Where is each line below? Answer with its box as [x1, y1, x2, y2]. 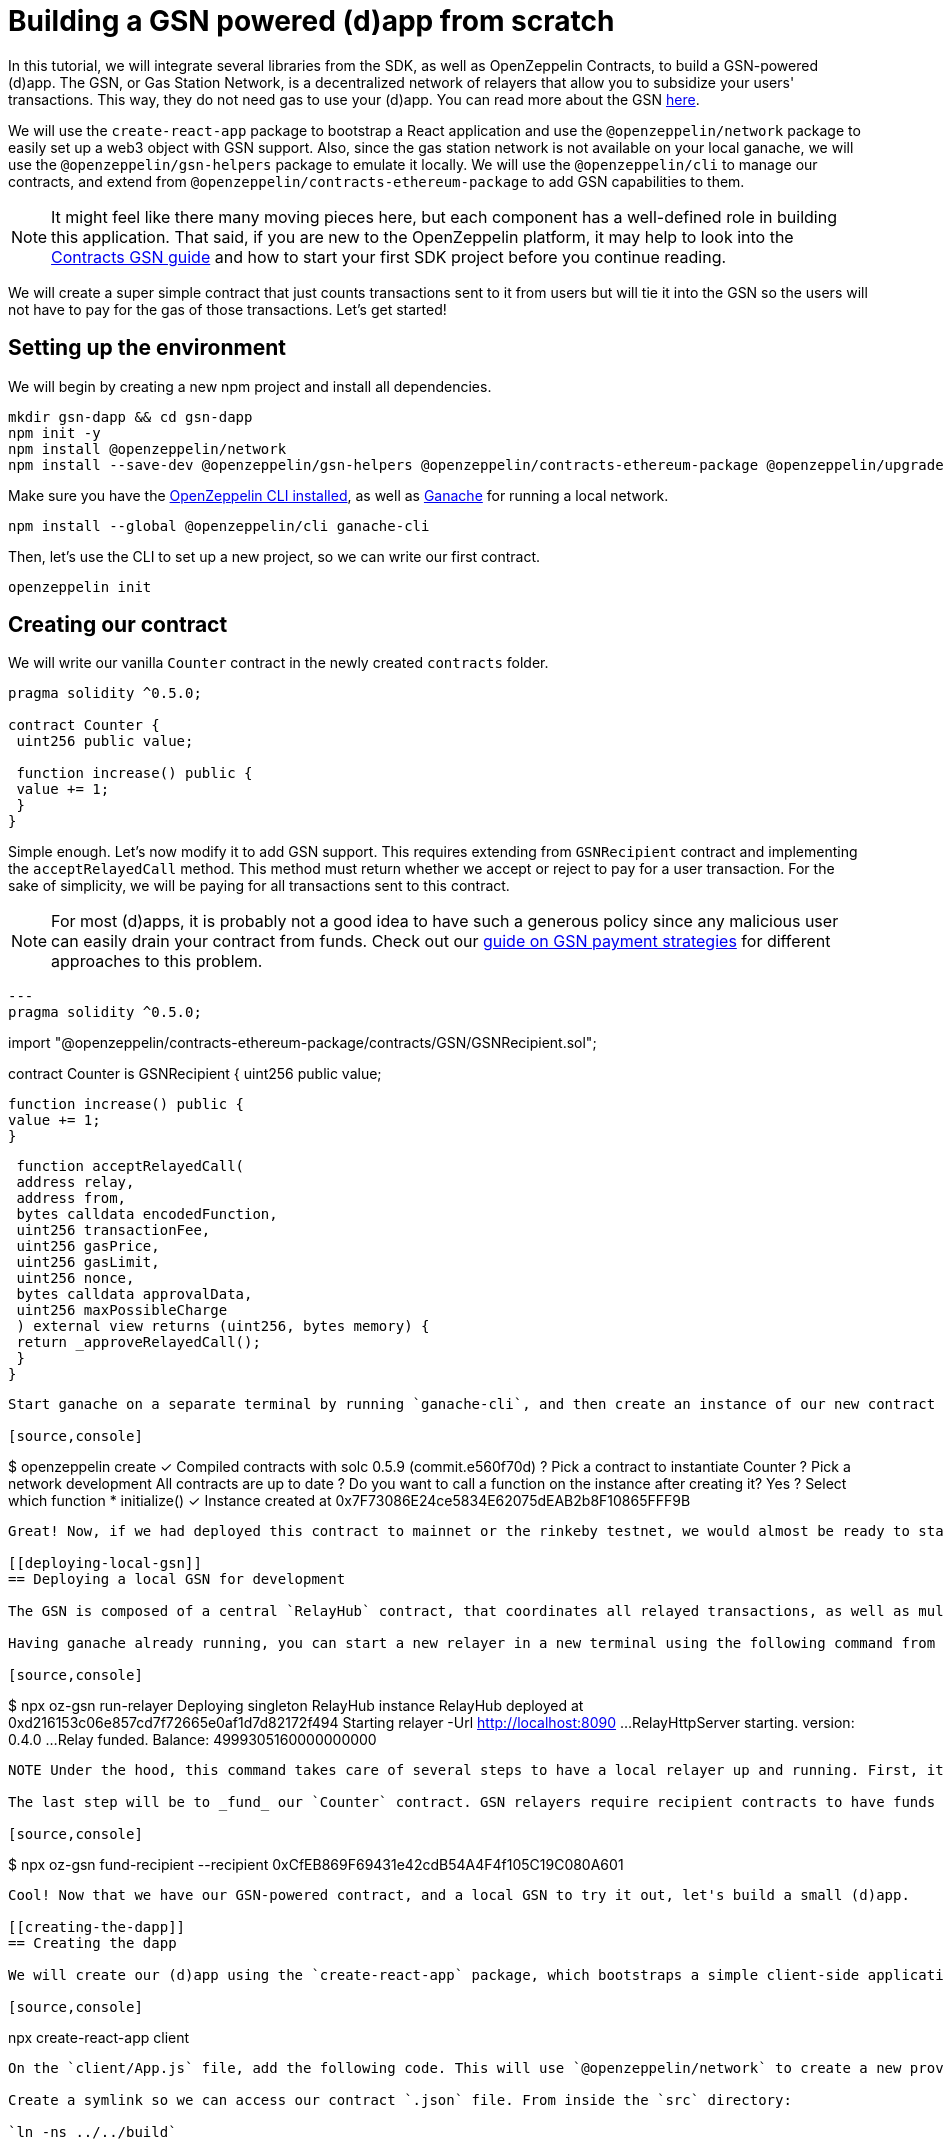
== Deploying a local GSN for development [8, 1571, 346, 1588]
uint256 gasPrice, [16, 1238, 160, 1255]
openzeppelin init [8, 578, 152, 595]
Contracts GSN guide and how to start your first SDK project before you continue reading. [51, 246, 727, 267]
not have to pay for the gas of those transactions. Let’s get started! [8, 300, 447, 318]
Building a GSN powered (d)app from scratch [8, 4, 615, 38]
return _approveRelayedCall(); [16, 1334, 261, 1351]
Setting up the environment [8, 335, 286, 361]
